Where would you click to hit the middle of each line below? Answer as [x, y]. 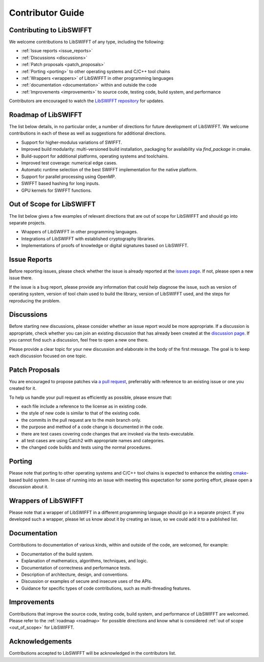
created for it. [23, 388]
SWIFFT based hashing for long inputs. [60, 183]
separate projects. [27, 223]
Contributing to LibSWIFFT [51, 30]
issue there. [21, 278]
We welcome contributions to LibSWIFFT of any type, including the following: [87, 42]
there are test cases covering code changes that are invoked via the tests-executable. [108, 434]
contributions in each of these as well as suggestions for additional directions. [88, 133]
